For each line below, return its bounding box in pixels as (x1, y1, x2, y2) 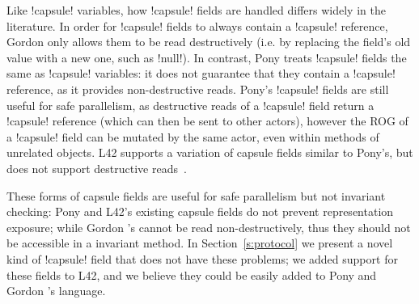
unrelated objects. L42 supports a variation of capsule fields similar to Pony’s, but (6, 144, 413, 161)
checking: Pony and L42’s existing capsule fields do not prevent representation (6, 203, 394, 220)
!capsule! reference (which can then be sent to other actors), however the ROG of (6, 112, 408, 129)
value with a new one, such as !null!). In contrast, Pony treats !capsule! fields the (6, 49, 407, 65)
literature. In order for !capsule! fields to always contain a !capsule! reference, (6, 17, 388, 34)
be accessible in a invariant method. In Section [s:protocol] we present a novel (6, 234, 393, 251)
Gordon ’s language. (6, 282, 106, 299)
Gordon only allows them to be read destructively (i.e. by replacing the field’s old (6, 33, 411, 50)
